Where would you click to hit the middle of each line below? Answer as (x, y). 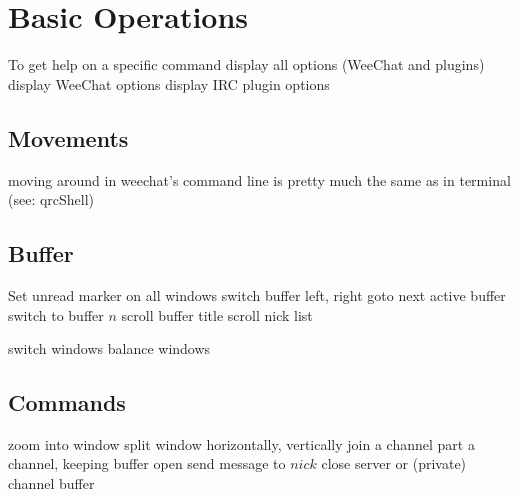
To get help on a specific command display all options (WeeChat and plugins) (246, 64)
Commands (67, 402)
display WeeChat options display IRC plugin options (169, 83)
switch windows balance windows (109, 348)
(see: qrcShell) (51, 199)
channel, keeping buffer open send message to (147, 463)
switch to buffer (56, 314)
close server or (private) (394, 463)
